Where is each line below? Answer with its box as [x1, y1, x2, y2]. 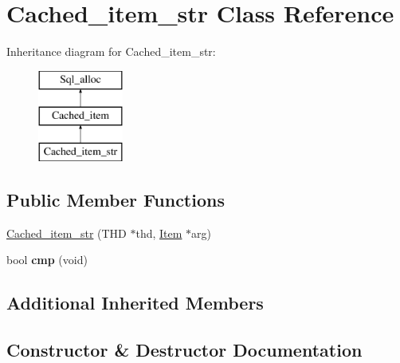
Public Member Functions [6, 187, 225, 212]
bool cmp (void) [6, 251, 88, 268]
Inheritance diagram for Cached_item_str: [6, 43, 216, 60]
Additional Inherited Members [6, 290, 264, 315]
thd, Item [135, 224, 182, 241]
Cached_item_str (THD [6, 224, 127, 241]
